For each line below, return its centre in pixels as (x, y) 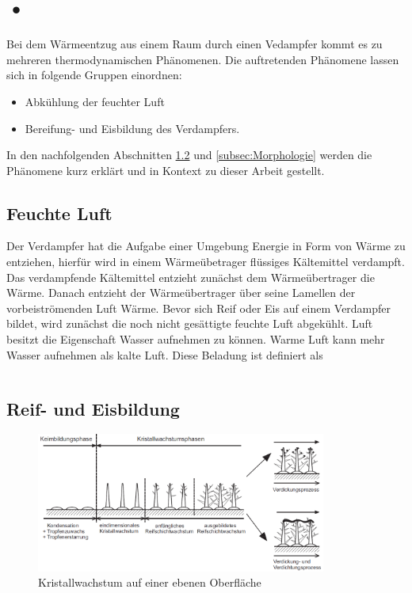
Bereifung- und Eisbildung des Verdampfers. (132, 128)
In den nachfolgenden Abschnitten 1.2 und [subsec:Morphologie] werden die (189, 155)
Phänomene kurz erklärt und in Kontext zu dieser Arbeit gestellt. (166, 170)
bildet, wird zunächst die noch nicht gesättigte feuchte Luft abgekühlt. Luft (190, 323)
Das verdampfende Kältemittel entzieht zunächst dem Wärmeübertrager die (191, 277)
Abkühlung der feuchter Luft (95, 101)
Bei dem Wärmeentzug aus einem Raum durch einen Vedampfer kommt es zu (195, 44)
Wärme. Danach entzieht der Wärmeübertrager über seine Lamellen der (181, 293)
